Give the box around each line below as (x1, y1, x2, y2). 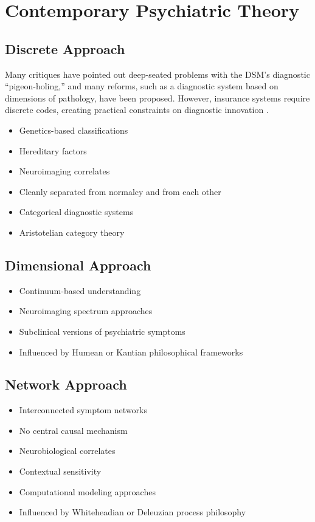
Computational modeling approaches (19, 485, 156, 498)
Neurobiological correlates (19, 444, 116, 457)
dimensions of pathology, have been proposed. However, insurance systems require (5, 91, 310, 104)
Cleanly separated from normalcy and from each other (19, 185, 221, 197)
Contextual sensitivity (19, 465, 102, 478)
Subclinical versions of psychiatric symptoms (19, 325, 185, 337)
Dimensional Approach (5, 255, 151, 274)
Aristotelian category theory (19, 225, 125, 238)
